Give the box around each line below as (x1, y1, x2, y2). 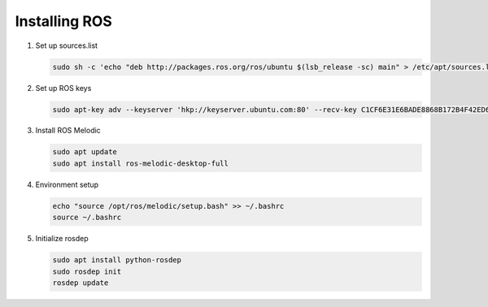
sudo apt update (52, 147, 118, 157)
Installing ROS (15, 12, 113, 30)
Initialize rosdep (35, 234, 89, 244)
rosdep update (52, 278, 109, 288)
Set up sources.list (35, 41, 98, 50)
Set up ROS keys (35, 83, 92, 93)
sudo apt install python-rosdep (52, 256, 182, 265)
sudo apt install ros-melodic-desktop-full (52, 158, 229, 168)
